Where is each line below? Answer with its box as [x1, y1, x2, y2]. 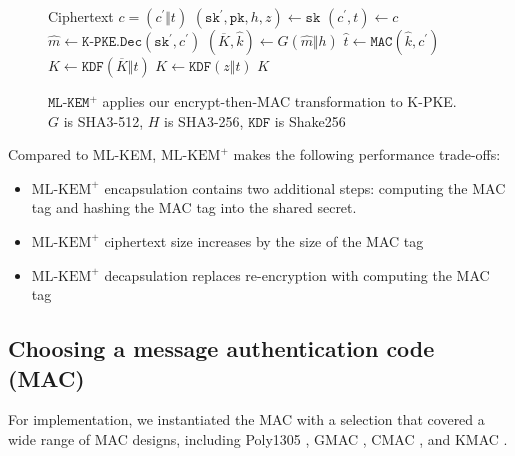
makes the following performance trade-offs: [233, 144, 501, 165]
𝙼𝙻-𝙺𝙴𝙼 [48, 96, 90, 110]
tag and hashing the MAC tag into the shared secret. [31, 197, 357, 218]
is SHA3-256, [164, 110, 244, 131]
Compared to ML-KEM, [8, 144, 157, 165]
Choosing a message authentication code [8, 333, 435, 364]
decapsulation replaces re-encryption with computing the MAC [104, 264, 490, 285]
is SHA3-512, [63, 110, 144, 131]
